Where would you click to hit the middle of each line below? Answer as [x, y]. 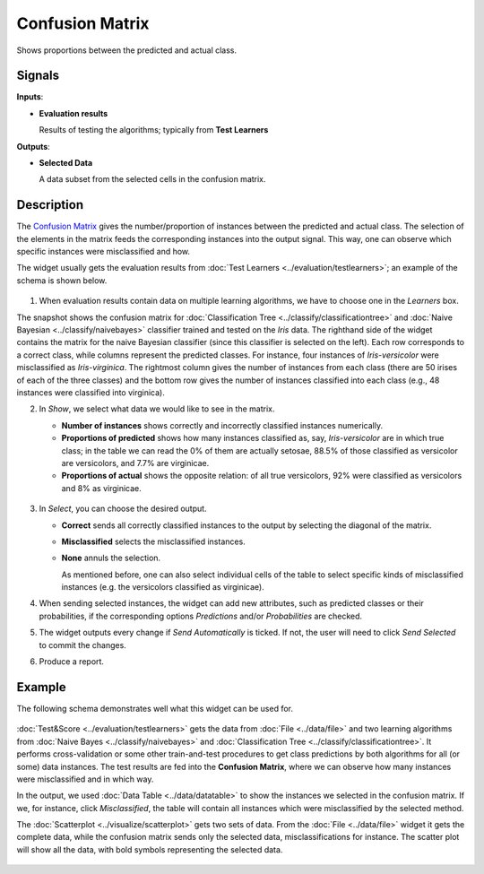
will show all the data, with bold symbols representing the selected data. [150, 849]
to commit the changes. [83, 645]
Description [50, 205]
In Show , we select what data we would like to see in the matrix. [157, 409]
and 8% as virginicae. [102, 488]
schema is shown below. [62, 280]
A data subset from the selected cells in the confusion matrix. [152, 179]
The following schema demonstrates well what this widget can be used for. [155, 708]
